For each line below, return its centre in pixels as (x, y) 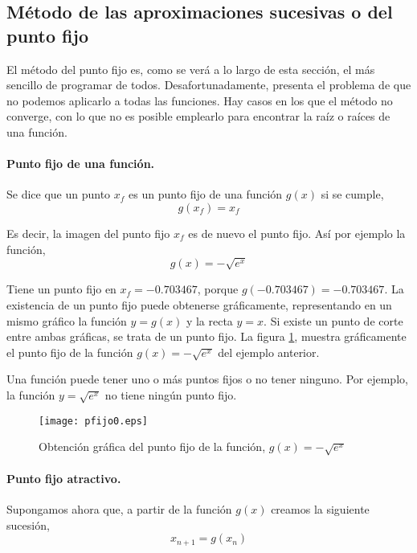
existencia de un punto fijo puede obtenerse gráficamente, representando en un (199, 304)
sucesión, (28, 524)
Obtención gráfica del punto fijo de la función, (152, 446)
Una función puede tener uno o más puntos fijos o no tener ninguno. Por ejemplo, (207, 379)
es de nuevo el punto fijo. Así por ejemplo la (297, 233)
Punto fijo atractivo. (64, 478)
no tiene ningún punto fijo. (171, 395)
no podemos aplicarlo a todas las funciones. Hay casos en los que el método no (200, 100)
